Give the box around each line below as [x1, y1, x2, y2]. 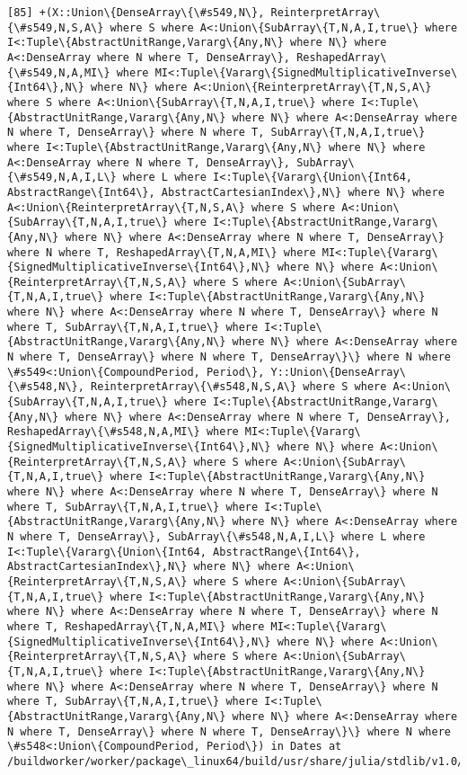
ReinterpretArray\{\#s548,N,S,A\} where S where [91, 380, 387, 394]
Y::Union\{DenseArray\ [270, 365, 406, 379]
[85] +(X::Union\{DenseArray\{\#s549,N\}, [7, 6, 265, 19]
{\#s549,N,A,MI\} [7, 66, 110, 79]
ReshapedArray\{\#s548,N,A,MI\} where [7, 425, 239, 439]
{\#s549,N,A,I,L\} [7, 171, 117, 184]
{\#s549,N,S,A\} [7, 21, 104, 34]
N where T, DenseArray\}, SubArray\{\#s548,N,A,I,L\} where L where [7, 530, 426, 543]
